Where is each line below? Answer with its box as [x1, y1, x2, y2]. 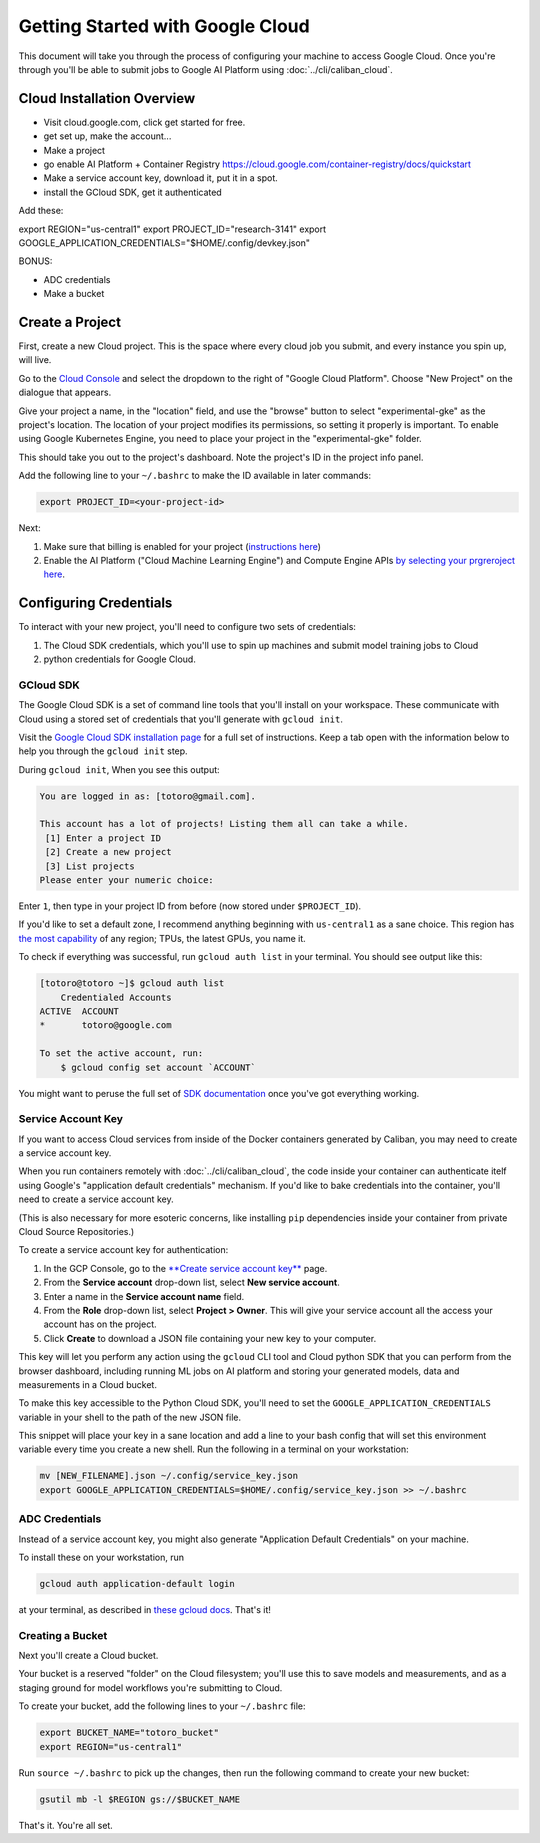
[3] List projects [45, 860, 135, 872]
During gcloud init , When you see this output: [18, 763, 220, 775]
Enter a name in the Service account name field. [43, 1290, 245, 1302]
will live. [18, 354, 52, 366]
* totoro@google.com [39, 1020, 172, 1031]
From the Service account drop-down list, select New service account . [43, 1276, 340, 1289]
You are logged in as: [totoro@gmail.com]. [39, 790, 257, 802]
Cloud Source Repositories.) [18, 1225, 135, 1237]
